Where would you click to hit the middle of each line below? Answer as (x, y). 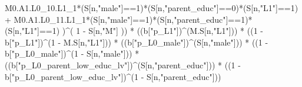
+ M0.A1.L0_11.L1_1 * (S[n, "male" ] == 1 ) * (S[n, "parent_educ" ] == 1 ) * (129, 19)
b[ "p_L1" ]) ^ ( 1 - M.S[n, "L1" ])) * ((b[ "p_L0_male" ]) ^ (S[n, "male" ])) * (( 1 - (137, 42)
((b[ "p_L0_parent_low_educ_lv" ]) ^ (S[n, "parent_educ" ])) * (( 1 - (123, 65)
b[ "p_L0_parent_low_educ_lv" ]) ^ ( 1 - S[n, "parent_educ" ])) (113, 76)
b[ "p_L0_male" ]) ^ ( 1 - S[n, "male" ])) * (72, 53)
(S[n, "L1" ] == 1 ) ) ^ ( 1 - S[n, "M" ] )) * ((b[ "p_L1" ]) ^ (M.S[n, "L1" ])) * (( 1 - (134, 31)
